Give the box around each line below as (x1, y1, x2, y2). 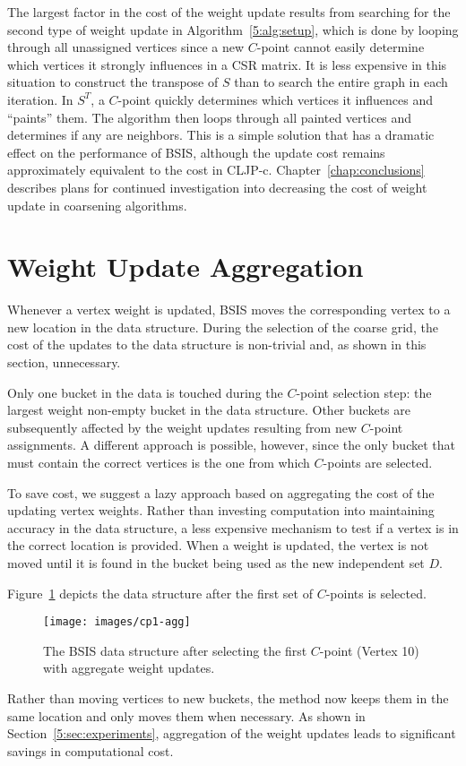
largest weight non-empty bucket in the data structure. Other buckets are (7, 400, 410, 419)
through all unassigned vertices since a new (7, 38, 245, 56)
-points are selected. (323, 453, 433, 471)
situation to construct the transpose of (7, 73, 219, 91)
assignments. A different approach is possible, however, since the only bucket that (7, 435, 455, 454)
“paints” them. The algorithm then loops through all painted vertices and (7, 108, 412, 126)
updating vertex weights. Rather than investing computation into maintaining (7, 501, 435, 520)
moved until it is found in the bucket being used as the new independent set (7, 553, 425, 572)
